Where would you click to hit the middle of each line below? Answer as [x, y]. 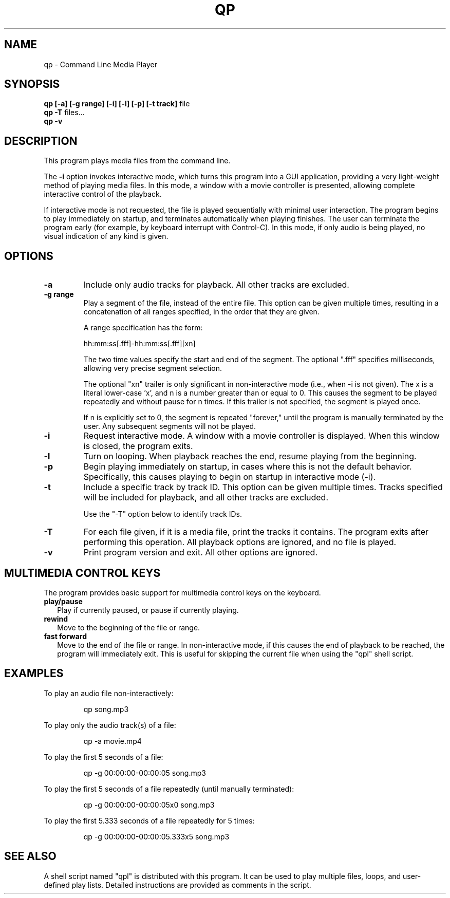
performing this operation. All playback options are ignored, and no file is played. [240, 542]
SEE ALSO [30, 856]
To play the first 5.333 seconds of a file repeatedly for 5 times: [149, 820]
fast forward [65, 636]
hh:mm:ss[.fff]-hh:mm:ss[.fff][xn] [139, 344]
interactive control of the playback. [103, 194]
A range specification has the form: [143, 328]
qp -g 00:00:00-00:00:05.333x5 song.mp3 [156, 836]
